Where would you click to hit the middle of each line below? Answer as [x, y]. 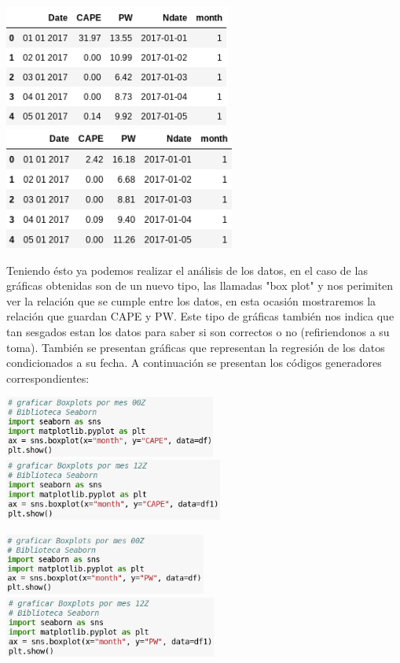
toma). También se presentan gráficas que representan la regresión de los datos [196, 347]
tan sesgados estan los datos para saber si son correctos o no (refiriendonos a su [198, 331]
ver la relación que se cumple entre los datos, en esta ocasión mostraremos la [191, 300]
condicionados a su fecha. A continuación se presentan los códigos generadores [194, 363]
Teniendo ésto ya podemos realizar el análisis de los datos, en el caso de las [187, 270]
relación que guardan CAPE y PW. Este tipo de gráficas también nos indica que [200, 316]
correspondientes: [48, 378]
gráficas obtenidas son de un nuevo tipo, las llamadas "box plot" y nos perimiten [200, 285]
